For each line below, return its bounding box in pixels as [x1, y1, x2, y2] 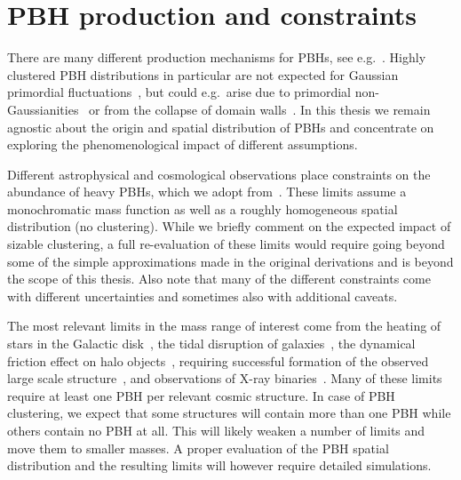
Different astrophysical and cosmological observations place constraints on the [7, 164, 431, 183]
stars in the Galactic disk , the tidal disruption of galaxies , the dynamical [7, 334, 416, 353]
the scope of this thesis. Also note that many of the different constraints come [7, 269, 431, 288]
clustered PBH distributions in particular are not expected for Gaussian [7, 65, 399, 84]
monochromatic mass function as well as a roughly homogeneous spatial [7, 199, 398, 218]
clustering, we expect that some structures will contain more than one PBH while [7, 404, 451, 422]
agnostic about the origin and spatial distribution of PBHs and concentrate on [7, 117, 434, 136]
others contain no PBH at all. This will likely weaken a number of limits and [7, 421, 425, 439]
